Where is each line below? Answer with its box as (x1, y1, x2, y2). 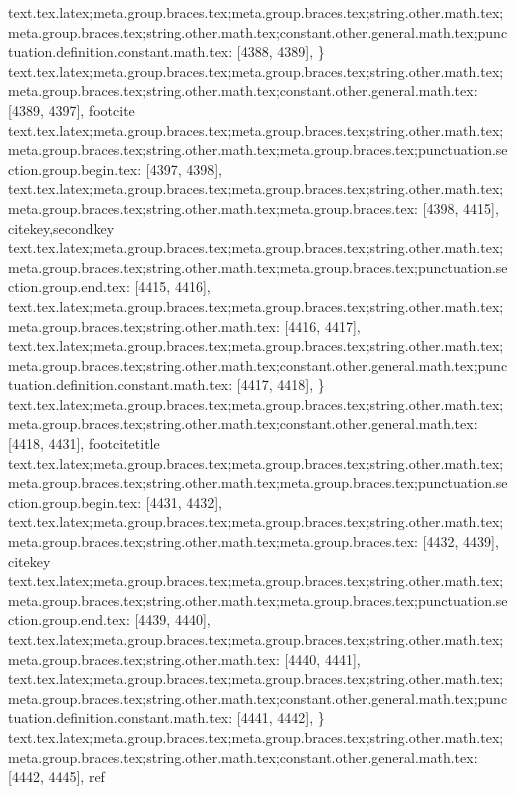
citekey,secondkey (8, 217, 115, 238)
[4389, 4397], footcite (8, 99, 135, 120)
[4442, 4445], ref (8, 766, 105, 787)
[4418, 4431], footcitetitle (8, 433, 160, 454)
